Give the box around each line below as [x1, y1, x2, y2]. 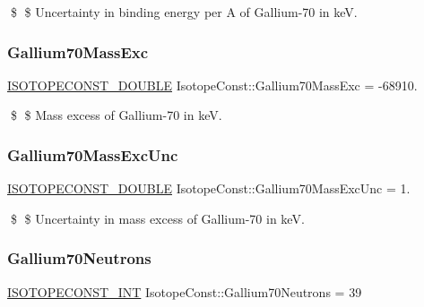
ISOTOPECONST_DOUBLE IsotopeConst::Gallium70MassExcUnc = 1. [7, 179, 411, 198]
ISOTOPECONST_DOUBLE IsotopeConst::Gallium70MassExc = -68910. [7, 75, 418, 94]
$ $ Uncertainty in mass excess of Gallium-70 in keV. [10, 209, 305, 227]
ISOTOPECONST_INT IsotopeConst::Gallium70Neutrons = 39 [7, 282, 362, 301]
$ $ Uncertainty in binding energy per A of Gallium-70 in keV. [10, 3, 358, 21]
